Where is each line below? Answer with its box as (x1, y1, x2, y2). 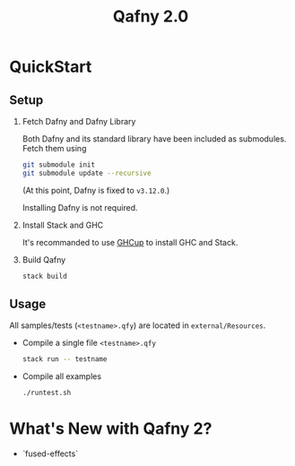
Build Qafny (22, 254, 66, 265)
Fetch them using (22, 143, 87, 153)
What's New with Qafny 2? (9, 419, 213, 439)
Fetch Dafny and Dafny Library (22, 116, 136, 126)
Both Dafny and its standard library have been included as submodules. (22, 134, 287, 144)
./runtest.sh (22, 388, 72, 398)
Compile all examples (22, 371, 101, 382)
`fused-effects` (22, 448, 79, 459)
